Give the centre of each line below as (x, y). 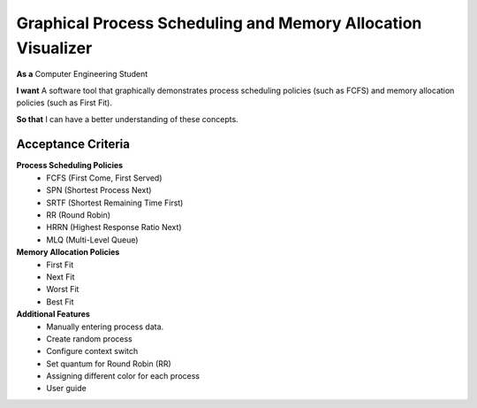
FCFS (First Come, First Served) (104, 178)
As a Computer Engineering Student (82, 74)
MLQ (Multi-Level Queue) (92, 240)
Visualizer (54, 48)
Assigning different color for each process (123, 376)
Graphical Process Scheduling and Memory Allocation (219, 23)
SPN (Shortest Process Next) (99, 190)
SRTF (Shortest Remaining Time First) (115, 203)
